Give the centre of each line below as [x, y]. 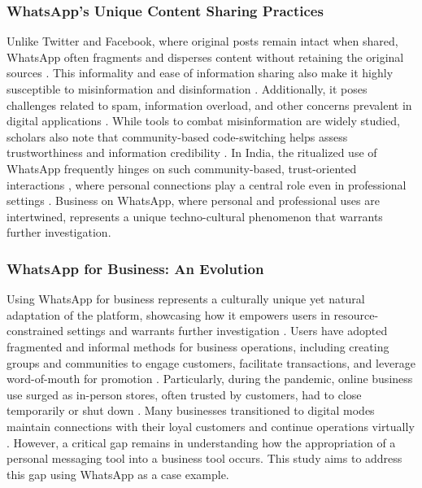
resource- [356, 314]
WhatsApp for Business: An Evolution [135, 268]
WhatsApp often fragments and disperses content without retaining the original [205, 57]
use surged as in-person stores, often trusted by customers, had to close [184, 394]
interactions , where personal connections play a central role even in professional [207, 184]
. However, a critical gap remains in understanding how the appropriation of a [201, 442]
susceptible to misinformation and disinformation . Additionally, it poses [187, 89]
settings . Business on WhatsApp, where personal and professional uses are [193, 200]
